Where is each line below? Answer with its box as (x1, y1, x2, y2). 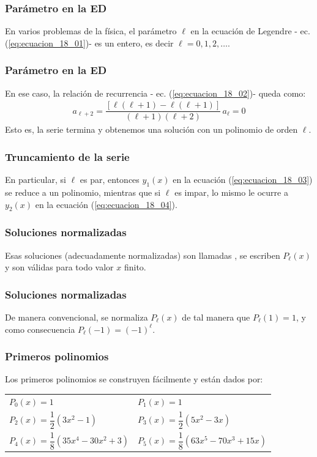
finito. (124, 261, 146, 273)
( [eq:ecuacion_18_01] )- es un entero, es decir (5, 36, 174, 49)
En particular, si (5, 173, 66, 186)
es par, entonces (80, 173, 140, 186)
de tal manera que (182, 310, 250, 323)
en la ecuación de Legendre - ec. (190, 24, 310, 37)
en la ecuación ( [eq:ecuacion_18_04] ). (35, 198, 177, 210)
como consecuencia (5, 322, 75, 335)
